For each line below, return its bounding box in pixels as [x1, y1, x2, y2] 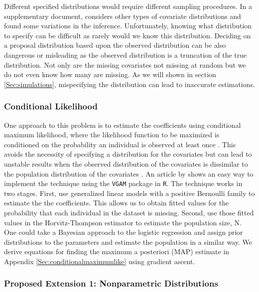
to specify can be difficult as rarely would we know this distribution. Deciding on [4, 30, 251, 40]
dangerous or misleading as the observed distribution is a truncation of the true [4, 49, 247, 60]
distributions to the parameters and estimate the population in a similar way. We [4, 236, 252, 247]
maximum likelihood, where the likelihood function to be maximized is [4, 129, 220, 140]
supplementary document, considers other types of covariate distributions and [4, 10, 241, 21]
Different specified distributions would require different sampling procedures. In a [4, 1, 252, 11]
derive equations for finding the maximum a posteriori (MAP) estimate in [4, 246, 230, 257]
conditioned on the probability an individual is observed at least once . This [4, 139, 236, 149]
